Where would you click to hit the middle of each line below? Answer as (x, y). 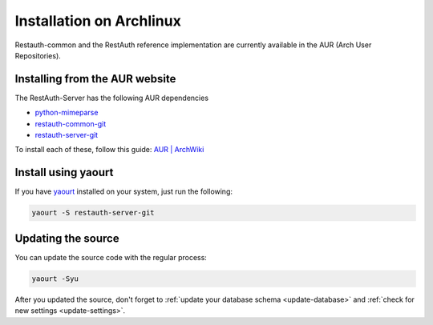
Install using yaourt (64, 173)
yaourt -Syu (55, 279)
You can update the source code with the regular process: (111, 257)
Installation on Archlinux (98, 21)
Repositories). (38, 55)
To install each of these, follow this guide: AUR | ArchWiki (109, 150)
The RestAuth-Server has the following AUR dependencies (111, 98)
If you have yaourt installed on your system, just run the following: (123, 191)
